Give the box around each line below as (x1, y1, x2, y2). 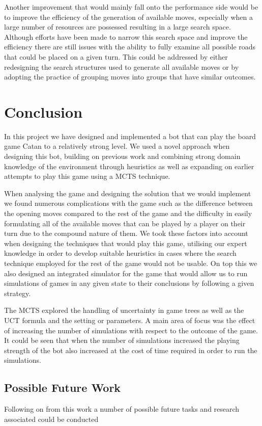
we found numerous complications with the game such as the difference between (4, 198, 253, 208)
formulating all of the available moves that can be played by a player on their (4, 218, 246, 228)
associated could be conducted (4, 413, 99, 424)
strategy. (4, 287, 31, 298)
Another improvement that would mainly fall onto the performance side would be (4, 2, 258, 12)
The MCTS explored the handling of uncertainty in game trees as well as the (4, 305, 244, 315)
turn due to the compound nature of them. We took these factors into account (4, 228, 248, 238)
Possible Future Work (4, 380, 121, 395)
